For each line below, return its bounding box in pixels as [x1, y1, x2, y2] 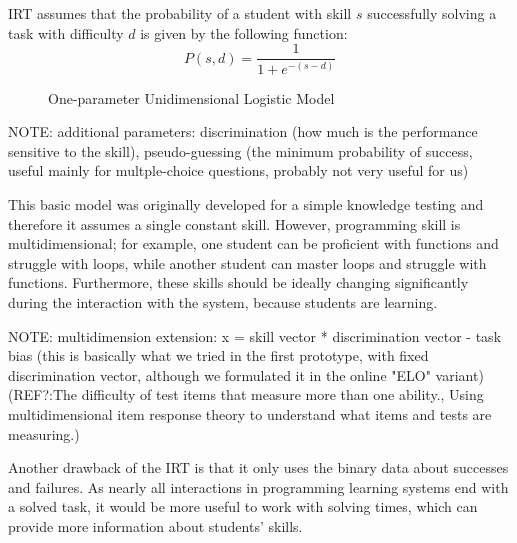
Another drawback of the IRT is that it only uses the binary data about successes [8, 457, 509, 478]
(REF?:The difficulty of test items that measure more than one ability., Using [8, 384, 484, 405]
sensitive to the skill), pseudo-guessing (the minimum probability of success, [8, 140, 473, 161]
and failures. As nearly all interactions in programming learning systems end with [8, 476, 509, 497]
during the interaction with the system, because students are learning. [8, 291, 438, 312]
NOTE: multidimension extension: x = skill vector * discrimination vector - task [8, 325, 502, 346]
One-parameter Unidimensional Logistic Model [48, 87, 335, 108]
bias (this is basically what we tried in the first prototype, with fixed [8, 345, 429, 366]
